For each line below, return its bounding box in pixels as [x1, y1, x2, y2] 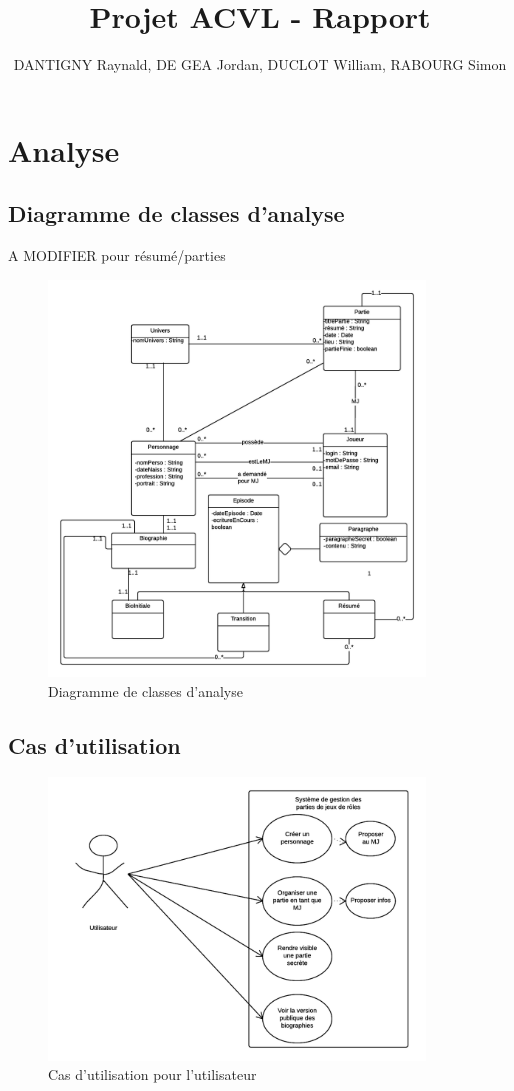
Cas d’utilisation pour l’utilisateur [48, 1064, 257, 1085]
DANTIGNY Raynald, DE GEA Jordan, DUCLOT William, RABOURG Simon [13, 54, 507, 75]
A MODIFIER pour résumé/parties [8, 245, 226, 266]
